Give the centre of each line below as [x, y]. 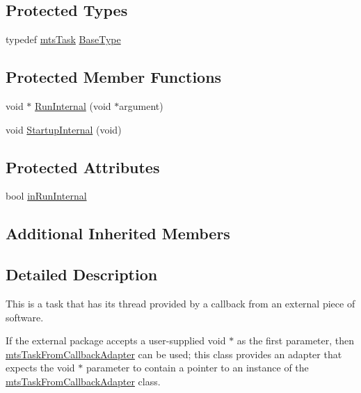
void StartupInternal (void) [64, 129]
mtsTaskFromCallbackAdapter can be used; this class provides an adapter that [174, 354]
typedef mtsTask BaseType [63, 39]
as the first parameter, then [296, 340]
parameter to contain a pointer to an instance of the [197, 368]
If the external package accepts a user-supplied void [116, 340]
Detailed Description [82, 274]
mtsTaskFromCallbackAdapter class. [83, 381]
